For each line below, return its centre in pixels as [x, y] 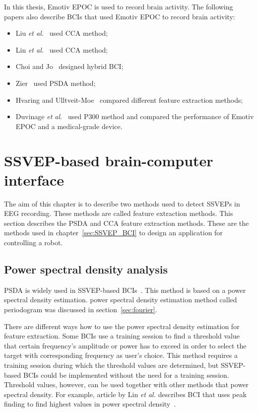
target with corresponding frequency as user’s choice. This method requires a [121, 355]
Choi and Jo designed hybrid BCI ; [69, 66]
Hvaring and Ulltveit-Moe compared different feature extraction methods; [129, 100]
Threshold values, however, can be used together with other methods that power [126, 384]
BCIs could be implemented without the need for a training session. [126, 375]
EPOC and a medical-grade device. [69, 126]
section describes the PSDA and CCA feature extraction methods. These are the [127, 223]
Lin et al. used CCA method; [62, 49]
